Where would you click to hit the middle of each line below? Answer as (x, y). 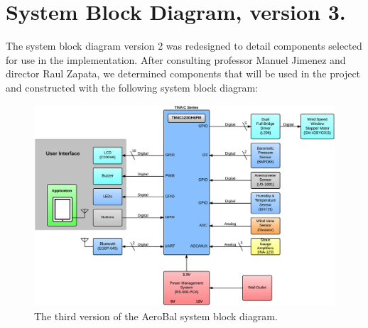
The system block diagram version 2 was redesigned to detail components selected (184, 46)
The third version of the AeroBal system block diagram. (156, 316)
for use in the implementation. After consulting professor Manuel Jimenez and (176, 59)
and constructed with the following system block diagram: (132, 87)
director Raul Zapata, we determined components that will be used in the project (183, 73)
